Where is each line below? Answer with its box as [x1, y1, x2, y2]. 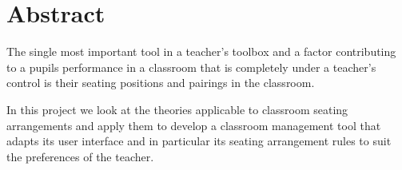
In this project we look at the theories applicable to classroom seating [6, 101, 348, 117]
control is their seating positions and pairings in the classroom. [6, 74, 315, 91]
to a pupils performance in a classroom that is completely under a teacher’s [6, 58, 376, 75]
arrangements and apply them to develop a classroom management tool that [6, 117, 381, 133]
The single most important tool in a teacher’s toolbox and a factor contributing [6, 43, 396, 60]
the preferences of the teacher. [6, 148, 154, 164]
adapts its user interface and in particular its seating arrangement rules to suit [6, 132, 392, 149]
